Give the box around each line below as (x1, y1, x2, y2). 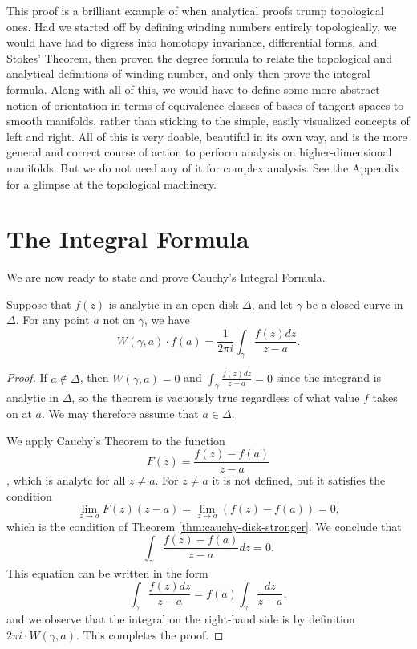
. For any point (15, 311, 90, 328)
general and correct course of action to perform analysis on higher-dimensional (6, 144, 392, 160)
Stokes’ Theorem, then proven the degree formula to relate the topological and (6, 49, 392, 66)
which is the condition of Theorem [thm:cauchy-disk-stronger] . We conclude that (6, 517, 402, 534)
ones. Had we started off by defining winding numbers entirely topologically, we (6, 18, 397, 34)
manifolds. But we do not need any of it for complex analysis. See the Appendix (6, 159, 400, 176)
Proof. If (6, 369, 47, 386)
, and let (251, 295, 294, 312)
